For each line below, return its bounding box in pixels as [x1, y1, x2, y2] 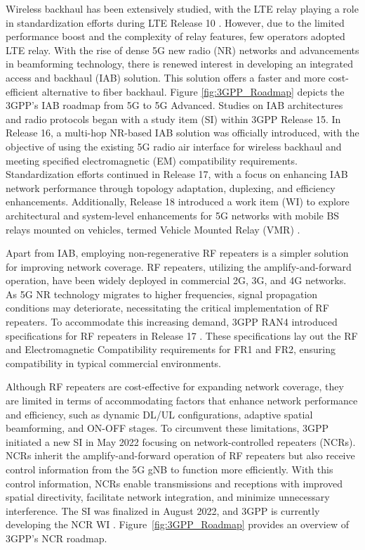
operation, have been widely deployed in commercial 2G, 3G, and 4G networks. [6, 273, 347, 288]
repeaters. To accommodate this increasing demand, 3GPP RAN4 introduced [6, 314, 338, 329]
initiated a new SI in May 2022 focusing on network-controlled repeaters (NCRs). [6, 434, 356, 449]
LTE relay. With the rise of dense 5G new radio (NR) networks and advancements [6, 42, 359, 57]
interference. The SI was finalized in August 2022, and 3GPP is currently [6, 503, 320, 518]
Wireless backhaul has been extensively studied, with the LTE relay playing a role [6, 1, 359, 15]
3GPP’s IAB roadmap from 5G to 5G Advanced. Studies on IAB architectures [6, 98, 343, 113]
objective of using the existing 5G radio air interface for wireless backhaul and [6, 139, 342, 153]
